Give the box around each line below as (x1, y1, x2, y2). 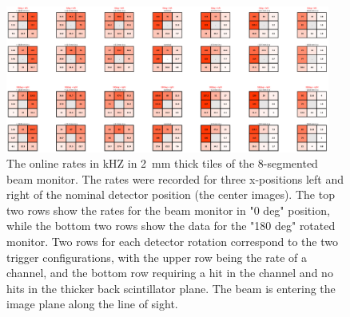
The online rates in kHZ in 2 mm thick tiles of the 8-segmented (6, 155, 318, 172)
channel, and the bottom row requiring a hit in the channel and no (6, 264, 333, 281)
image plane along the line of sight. (6, 295, 178, 312)
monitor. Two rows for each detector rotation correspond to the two (6, 233, 338, 250)
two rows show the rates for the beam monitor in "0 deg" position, (6, 201, 330, 218)
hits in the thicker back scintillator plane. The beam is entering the (6, 279, 336, 296)
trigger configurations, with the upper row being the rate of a (6, 248, 308, 265)
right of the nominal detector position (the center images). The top (6, 186, 335, 203)
